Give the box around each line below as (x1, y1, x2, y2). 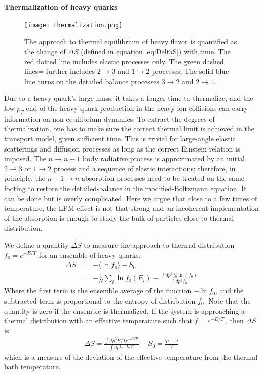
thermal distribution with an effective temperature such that (4, 315, 192, 326)
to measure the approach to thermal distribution (84, 239, 235, 250)
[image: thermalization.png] (24, 21, 123, 29)
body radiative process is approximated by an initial (82, 153, 245, 164)
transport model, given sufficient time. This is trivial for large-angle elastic (4, 133, 236, 143)
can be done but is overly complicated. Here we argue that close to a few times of (4, 193, 257, 203)
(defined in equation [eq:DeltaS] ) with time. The (81, 46, 231, 57)
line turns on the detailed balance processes (24, 76, 159, 86)
